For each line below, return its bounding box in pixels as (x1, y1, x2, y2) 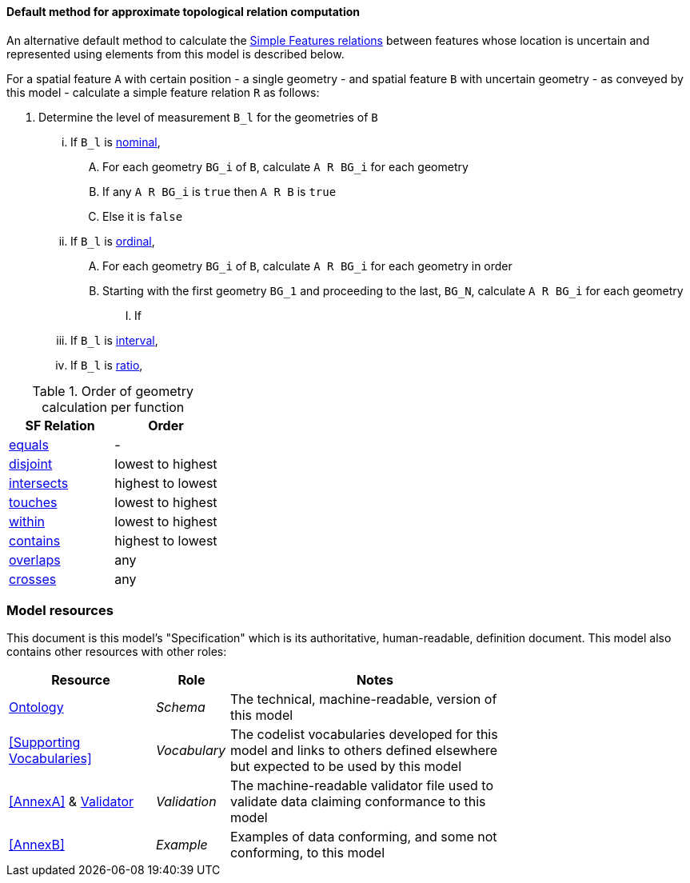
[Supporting (9, 734, 81, 751)
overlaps (9, 551, 61, 568)
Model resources (6, 601, 114, 618)
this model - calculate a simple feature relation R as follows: (6, 85, 320, 99)
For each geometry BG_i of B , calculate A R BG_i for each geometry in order (102, 258, 513, 273)
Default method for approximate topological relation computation (6, 5, 360, 18)
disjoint (9, 455, 53, 472)
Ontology (9, 699, 64, 716)
